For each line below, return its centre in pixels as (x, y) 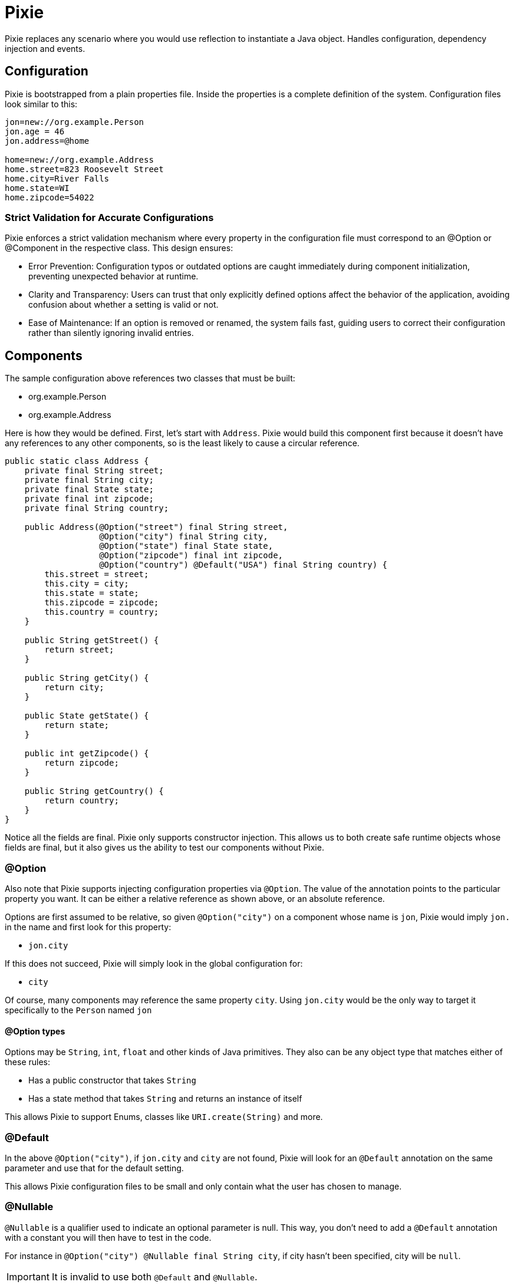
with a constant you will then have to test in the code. (108, 1237)
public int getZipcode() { (87, 754)
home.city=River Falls (57, 178)
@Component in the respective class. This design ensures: (119, 248)
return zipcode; (82, 763)
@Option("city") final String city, (184, 537)
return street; (79, 650)
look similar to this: (41, 104)
